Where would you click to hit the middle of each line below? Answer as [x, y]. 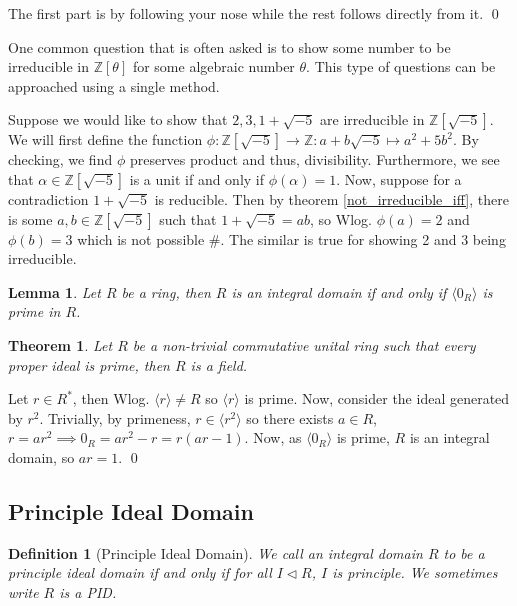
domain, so [41, 456]
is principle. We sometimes [415, 572]
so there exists [290, 417]
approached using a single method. [114, 85]
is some [30, 218]
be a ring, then [166, 291]
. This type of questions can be [401, 66]
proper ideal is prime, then [89, 364]
